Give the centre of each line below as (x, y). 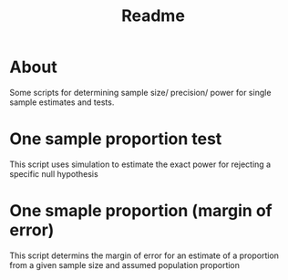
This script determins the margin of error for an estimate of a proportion (144, 255)
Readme (153, 16)
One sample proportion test (116, 139)
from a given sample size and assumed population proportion (124, 264)
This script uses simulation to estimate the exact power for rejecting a (140, 164)
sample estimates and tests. (62, 102)
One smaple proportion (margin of (141, 211)
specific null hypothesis (54, 173)
